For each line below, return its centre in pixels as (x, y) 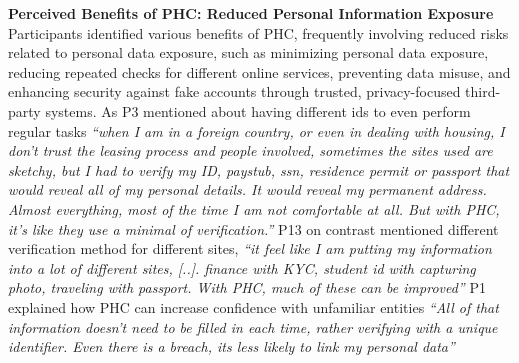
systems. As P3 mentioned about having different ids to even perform (258, 110)
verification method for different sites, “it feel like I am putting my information (250, 248)
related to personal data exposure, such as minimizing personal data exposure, (248, 52)
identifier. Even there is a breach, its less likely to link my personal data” (231, 346)
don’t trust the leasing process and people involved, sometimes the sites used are (250, 150)
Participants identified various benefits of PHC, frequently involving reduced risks (258, 32)
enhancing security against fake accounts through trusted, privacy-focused (234, 91)
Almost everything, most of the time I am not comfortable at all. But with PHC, (254, 208)
